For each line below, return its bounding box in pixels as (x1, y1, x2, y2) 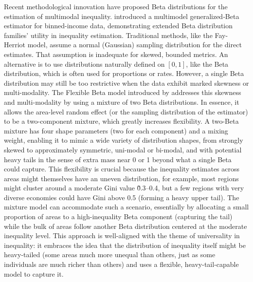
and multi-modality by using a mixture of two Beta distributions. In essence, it (4, 96, 239, 107)
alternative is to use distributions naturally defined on (4, 58, 165, 69)
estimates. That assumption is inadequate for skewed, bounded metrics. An (4, 49, 228, 59)
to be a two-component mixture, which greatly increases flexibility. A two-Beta (4, 116, 239, 126)
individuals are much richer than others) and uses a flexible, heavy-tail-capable (4, 259, 239, 269)
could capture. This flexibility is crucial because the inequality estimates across (4, 164, 240, 174)
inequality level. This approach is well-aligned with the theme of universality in (4, 230, 240, 241)
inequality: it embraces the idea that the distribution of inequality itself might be (4, 240, 246, 250)
